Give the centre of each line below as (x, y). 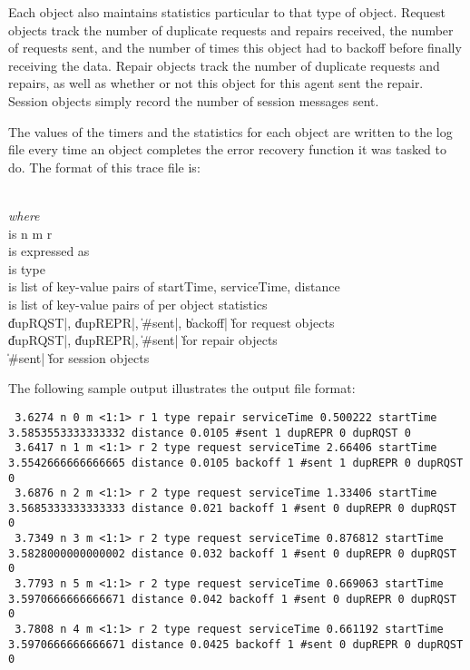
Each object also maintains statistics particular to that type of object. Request (227, 12)
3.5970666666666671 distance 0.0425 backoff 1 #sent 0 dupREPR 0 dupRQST (236, 644)
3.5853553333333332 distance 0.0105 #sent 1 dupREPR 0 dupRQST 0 (210, 433)
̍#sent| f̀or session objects (79, 357)
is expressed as (49, 251)
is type (27, 268)
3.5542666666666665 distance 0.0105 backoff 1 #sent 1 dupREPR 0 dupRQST (236, 463)
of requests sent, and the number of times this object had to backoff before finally (235, 48)
